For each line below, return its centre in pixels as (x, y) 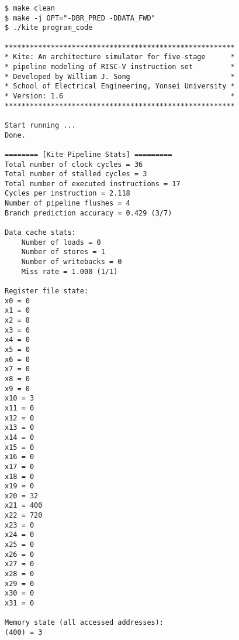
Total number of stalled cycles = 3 (76, 174)
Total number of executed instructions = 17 (93, 184)
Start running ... (40, 125)
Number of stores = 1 (63, 252)
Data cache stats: (40, 233)
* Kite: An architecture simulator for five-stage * (120, 57)
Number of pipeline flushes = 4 (67, 203)
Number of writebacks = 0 (72, 262)
